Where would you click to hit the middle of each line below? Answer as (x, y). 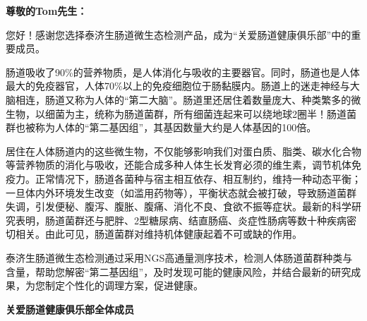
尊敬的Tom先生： (47, 11)
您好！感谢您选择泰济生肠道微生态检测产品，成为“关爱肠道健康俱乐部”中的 (179, 34)
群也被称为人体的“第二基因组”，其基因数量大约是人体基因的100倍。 (161, 127)
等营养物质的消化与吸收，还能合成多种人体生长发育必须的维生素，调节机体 (179, 165)
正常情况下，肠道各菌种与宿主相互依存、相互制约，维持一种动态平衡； (198, 178)
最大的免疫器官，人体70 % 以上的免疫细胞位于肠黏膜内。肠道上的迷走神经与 (178, 86)
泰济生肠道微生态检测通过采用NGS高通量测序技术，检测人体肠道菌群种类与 (179, 257)
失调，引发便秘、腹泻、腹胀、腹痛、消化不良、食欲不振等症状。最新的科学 (179, 206)
